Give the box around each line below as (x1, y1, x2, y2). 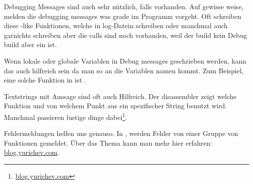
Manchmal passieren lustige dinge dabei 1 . (4, 110, 127, 122)
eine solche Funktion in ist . (4, 75, 87, 85)
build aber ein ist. (4, 39, 57, 50)
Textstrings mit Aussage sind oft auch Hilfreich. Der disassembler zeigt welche (4, 91, 237, 101)
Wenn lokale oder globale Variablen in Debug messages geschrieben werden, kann (4, 55, 247, 66)
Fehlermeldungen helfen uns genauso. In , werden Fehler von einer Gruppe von (4, 128, 238, 138)
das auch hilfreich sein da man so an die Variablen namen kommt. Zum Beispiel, (4, 65, 244, 75)
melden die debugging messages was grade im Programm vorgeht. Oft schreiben (4, 11, 242, 21)
